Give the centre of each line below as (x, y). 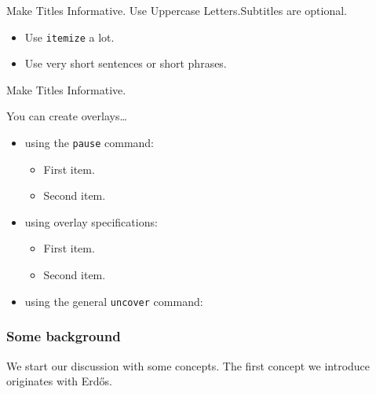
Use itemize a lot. (69, 37)
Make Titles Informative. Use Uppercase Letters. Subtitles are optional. (177, 10)
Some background (64, 336)
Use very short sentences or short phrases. (126, 63)
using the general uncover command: (114, 301)
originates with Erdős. (60, 381)
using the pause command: (89, 143)
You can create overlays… (67, 116)
